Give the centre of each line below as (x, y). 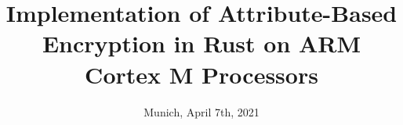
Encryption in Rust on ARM (201, 43)
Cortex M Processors (201, 74)
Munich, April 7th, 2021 (201, 111)
